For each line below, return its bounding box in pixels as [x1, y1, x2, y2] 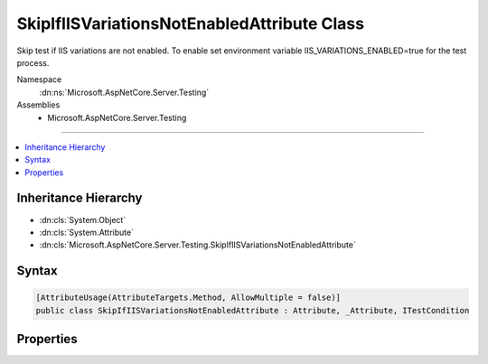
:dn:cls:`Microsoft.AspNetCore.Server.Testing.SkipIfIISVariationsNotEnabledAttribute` [39, 239, 356, 250]
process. [16, 57, 50, 68]
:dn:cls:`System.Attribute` [39, 227, 135, 238]
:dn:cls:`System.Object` [39, 214, 127, 225]
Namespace [16, 74, 62, 85]
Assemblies [16, 99, 61, 110]
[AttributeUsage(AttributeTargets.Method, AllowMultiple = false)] [35, 293, 342, 303]
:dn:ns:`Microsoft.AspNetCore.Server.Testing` [39, 87, 210, 98]
